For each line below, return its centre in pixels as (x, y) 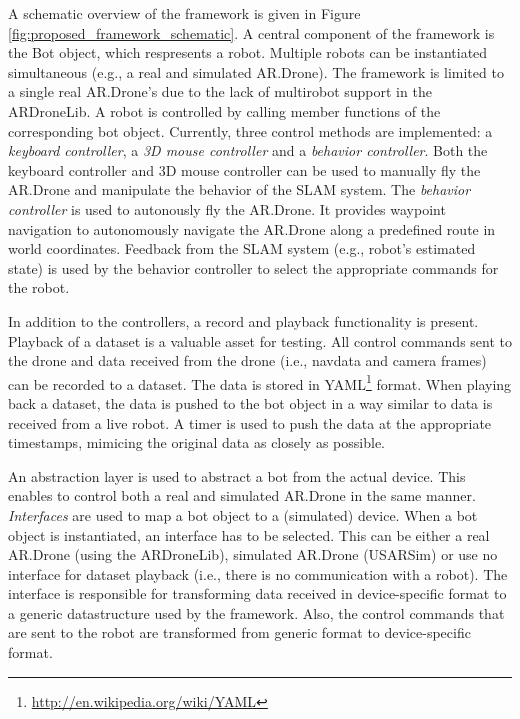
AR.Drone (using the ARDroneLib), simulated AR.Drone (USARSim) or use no (253, 554)
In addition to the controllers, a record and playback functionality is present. (243, 320)
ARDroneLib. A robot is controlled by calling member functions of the (224, 110)
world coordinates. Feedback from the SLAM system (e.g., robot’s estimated (242, 248)
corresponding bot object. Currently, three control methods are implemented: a (250, 130)
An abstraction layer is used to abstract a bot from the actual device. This (237, 475)
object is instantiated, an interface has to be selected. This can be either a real (249, 534)
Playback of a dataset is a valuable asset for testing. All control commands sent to (260, 340)
